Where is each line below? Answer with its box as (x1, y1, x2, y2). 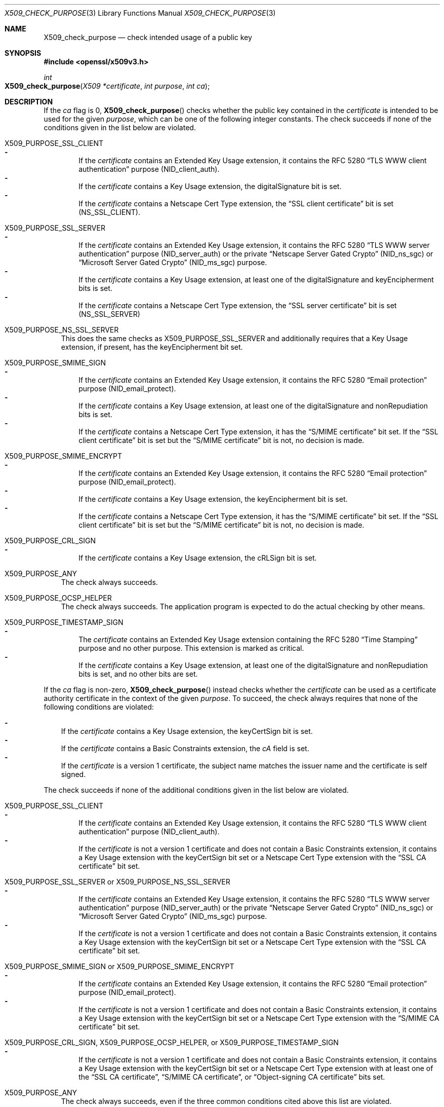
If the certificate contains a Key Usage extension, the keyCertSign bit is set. (61, 727, 313, 735)
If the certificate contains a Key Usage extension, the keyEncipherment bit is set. (78, 495, 348, 503)
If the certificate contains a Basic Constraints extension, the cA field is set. (61, 744, 309, 753)
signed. (61, 770, 86, 779)
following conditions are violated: (44, 703, 154, 711)
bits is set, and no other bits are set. (78, 670, 198, 678)
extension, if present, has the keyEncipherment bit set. (61, 343, 243, 351)
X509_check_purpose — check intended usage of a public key (44, 33, 252, 42)
